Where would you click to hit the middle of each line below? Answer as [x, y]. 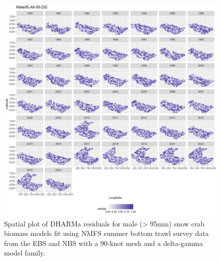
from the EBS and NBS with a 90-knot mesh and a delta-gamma [103, 243]
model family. [25, 253]
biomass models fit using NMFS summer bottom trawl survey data [106, 233]
